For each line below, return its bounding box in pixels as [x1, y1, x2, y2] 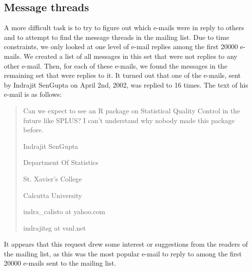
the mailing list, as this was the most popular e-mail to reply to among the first [4, 248, 242, 258]
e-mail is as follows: [4, 89, 62, 99]
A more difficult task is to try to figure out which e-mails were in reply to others [4, 22, 244, 33]
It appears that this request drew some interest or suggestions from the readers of [4, 239, 248, 249]
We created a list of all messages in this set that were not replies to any [23, 51, 237, 61]
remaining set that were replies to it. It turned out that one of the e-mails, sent [4, 70, 241, 80]
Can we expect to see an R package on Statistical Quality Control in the [23, 105, 240, 115]
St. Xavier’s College [23, 173, 82, 183]
